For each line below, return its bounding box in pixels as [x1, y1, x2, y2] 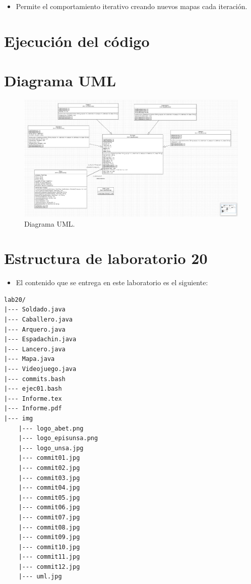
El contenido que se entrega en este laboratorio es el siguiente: [16, 277, 208, 288]
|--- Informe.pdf [4, 405, 62, 412]
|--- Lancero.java [4, 345, 66, 353]
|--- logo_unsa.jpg [18, 444, 84, 452]
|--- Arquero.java [4, 326, 66, 333]
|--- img [4, 414, 33, 422]
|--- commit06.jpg [18, 504, 80, 511]
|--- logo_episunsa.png [18, 435, 98, 442]
